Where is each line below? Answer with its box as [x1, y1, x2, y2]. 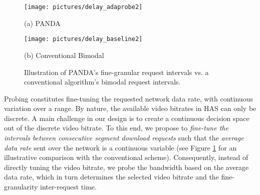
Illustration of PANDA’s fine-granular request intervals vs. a [24, 66, 209, 77]
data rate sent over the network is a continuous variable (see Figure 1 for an [4, 142, 237, 152]
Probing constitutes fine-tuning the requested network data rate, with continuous [4, 93, 253, 103]
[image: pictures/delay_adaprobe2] [24, 3, 143, 10]
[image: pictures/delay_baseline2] [24, 35, 143, 43]
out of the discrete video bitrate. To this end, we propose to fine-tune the [4, 122, 228, 133]
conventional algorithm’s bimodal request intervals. [24, 76, 181, 87]
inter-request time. [40, 181, 97, 192]
